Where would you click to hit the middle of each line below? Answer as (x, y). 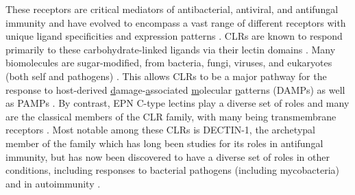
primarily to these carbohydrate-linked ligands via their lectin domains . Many (171, 49)
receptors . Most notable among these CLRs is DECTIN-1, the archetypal (160, 130)
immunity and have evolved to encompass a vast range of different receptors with (176, 22)
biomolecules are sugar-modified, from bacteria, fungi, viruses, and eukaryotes (169, 63)
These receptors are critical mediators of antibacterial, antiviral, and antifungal (172, 9)
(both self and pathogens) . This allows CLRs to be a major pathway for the (166, 76)
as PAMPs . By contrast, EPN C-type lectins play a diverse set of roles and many (177, 103)
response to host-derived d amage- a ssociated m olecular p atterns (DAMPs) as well (175, 89)
